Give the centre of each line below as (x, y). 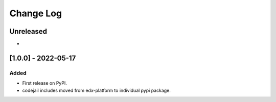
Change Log (36, 13)
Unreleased (28, 31)
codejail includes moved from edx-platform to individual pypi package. (97, 90)
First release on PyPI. (45, 83)
